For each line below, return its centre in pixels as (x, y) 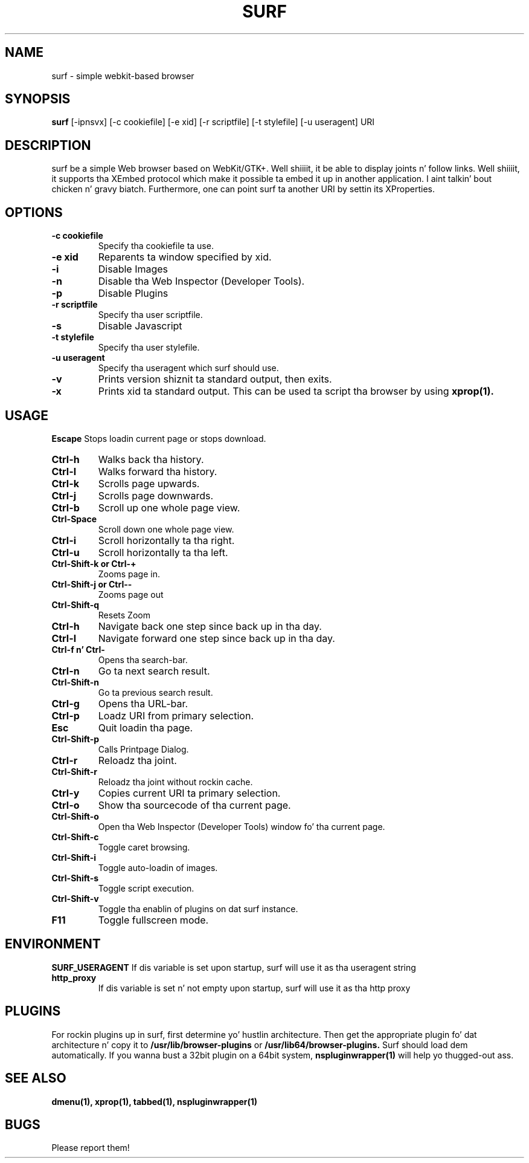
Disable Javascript (140, 326)
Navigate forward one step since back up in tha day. (216, 638)
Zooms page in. (129, 574)
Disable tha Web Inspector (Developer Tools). (201, 281)
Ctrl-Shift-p (75, 739)
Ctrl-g (66, 703)
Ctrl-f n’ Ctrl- (78, 649)
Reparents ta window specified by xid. (185, 257)
